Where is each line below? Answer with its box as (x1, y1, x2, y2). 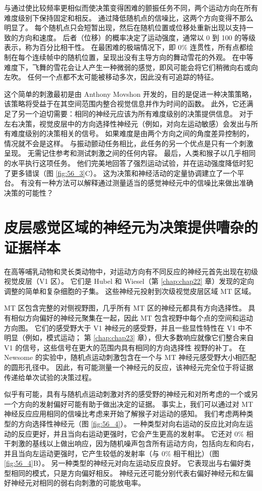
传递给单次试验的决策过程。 (4, 372, 96, 382)
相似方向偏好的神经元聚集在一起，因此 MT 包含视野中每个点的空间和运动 (11, 312, 253, 323)
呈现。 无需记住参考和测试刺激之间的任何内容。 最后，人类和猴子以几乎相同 (4, 148, 256, 158)
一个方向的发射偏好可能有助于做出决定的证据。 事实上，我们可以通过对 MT (4, 398, 253, 409)
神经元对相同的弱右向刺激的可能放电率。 (11, 477, 145, 488)
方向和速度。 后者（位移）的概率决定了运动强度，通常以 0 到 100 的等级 (18, 32, 256, 42)
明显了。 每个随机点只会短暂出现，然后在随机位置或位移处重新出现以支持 (4, 22, 246, 33)
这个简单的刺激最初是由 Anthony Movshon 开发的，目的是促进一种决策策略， (4, 88, 256, 99)
